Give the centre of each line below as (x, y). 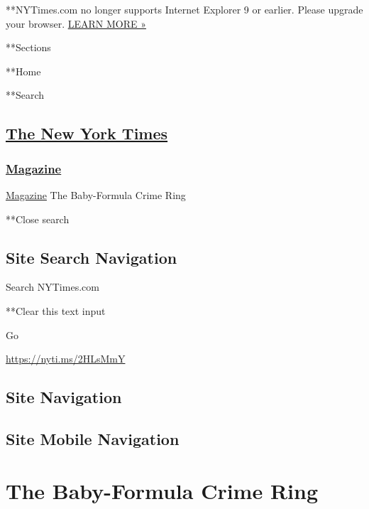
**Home (23, 71)
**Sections (28, 47)
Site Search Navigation (92, 257)
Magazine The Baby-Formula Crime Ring (96, 194)
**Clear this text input (56, 310)
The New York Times (87, 133)
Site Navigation (64, 397)
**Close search (38, 219)
